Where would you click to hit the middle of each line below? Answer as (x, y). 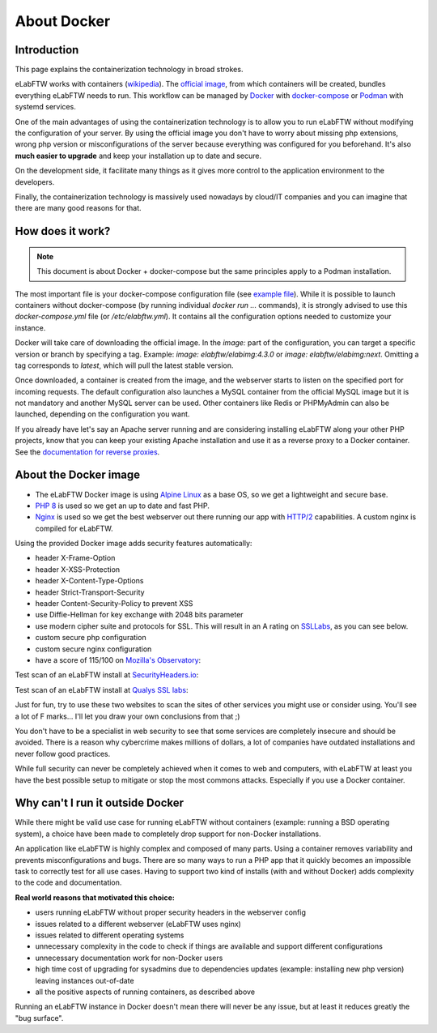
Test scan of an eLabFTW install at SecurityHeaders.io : (107, 675)
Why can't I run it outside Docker (100, 803)
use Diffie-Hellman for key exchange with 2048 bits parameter (139, 615)
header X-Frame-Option (75, 558)
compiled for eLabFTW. (74, 528)
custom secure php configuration (91, 638)
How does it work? (63, 231)
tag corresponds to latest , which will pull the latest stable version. (124, 365)
